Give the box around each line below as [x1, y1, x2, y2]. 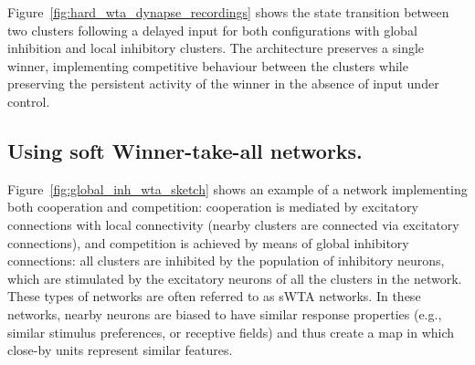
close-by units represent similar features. [7, 340, 233, 360]
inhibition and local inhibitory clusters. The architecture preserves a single [7, 38, 425, 57]
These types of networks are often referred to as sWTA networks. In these [7, 287, 421, 306]
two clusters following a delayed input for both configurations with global [7, 20, 417, 39]
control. [7, 91, 50, 110]
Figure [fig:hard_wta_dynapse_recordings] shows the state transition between [7, 3, 449, 21]
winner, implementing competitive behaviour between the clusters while [7, 56, 408, 75]
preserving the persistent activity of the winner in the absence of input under [7, 74, 439, 93]
